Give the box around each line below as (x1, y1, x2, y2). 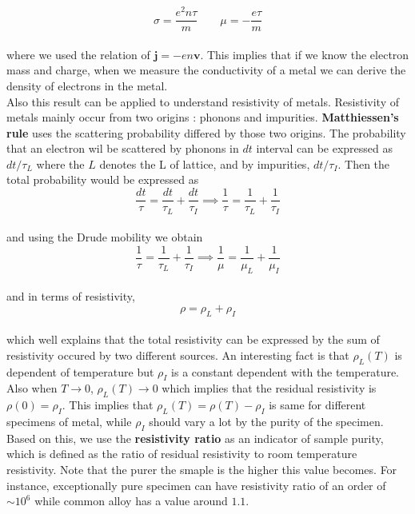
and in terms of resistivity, (6, 288, 135, 305)
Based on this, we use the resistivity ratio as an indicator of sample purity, (6, 429, 384, 446)
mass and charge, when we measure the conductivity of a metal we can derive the (6, 62, 406, 78)
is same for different (269, 396, 366, 413)
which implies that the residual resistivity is (162, 380, 377, 396)
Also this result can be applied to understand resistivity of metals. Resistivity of (6, 93, 400, 110)
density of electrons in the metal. (6, 77, 168, 94)
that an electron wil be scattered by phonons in (6, 140, 239, 157)
